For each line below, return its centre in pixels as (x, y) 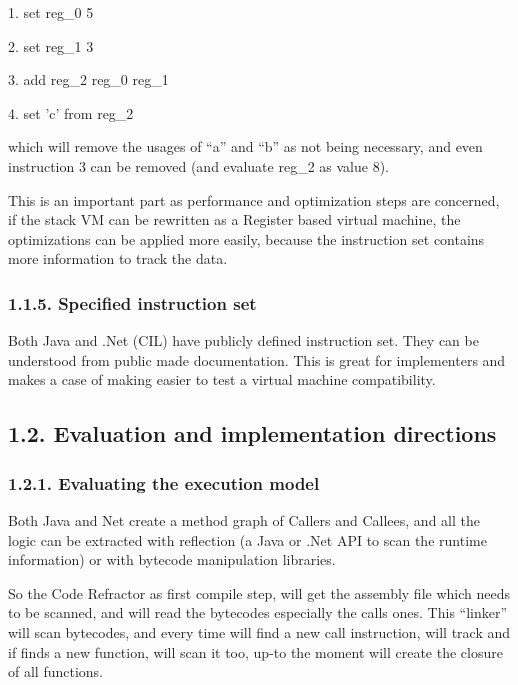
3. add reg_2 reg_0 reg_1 (88, 79)
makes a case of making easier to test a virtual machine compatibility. (222, 379)
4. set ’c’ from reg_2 (71, 112)
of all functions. (55, 671)
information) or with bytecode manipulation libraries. (172, 559)
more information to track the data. (118, 258)
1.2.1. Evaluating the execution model (164, 482)
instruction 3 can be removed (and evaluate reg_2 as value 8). (198, 165)
